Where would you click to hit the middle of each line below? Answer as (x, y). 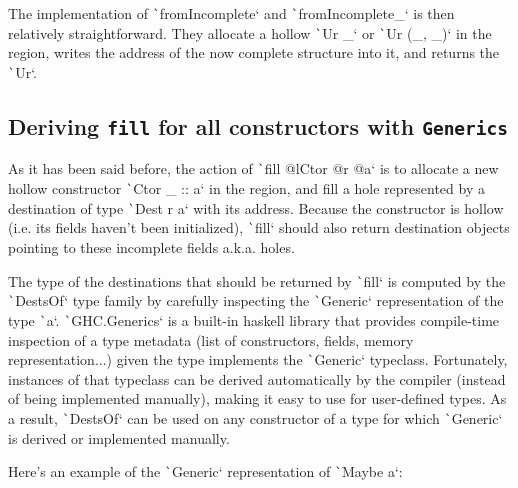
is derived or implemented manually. (119, 437)
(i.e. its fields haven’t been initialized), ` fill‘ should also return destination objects (259, 227)
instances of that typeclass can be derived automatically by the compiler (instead (257, 378)
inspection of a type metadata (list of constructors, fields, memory (211, 339)
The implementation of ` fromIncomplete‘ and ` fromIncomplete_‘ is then (231, 13)
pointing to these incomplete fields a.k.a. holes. (151, 246)
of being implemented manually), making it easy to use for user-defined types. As (257, 398)
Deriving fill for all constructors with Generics (258, 125)
